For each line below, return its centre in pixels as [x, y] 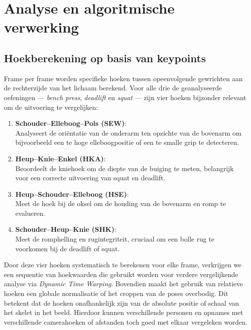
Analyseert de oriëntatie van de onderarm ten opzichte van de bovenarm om [128, 132]
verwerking [42, 27]
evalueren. [30, 213]
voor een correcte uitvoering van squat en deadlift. [90, 178]
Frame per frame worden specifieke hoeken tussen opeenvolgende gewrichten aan [123, 78]
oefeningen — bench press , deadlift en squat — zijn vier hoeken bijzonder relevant [125, 97]
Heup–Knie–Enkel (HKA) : [60, 158]
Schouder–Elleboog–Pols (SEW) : [71, 123]
